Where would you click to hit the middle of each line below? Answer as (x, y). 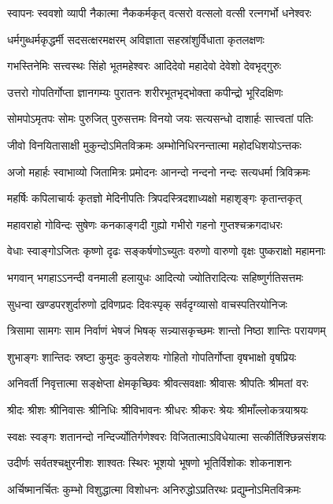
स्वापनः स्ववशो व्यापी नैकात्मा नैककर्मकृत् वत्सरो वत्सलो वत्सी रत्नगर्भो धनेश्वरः (159, 13)
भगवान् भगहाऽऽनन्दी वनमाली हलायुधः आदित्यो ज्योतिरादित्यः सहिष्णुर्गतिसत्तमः (155, 277)
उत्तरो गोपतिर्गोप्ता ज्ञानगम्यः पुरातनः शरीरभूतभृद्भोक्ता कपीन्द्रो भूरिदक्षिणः (145, 92)
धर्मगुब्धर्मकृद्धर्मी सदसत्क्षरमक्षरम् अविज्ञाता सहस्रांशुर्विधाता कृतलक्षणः (136, 39)
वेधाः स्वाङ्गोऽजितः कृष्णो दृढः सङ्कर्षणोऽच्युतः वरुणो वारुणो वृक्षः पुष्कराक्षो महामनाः (166, 251)
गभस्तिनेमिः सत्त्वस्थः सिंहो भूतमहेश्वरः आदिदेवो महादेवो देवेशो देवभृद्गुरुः (144, 66)
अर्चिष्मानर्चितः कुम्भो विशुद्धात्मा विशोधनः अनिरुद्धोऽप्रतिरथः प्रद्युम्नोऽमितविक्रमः (154, 489)
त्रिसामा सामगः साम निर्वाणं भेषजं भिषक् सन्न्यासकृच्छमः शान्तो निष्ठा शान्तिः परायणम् (166, 330)
